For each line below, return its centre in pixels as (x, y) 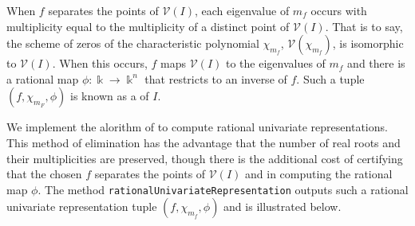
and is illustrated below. (283, 207)
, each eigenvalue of (242, 10)
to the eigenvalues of (275, 63)
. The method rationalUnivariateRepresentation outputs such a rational (223, 189)
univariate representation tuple (82, 207)
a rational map (43, 78)
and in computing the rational (319, 174)
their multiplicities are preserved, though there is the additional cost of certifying (205, 158)
